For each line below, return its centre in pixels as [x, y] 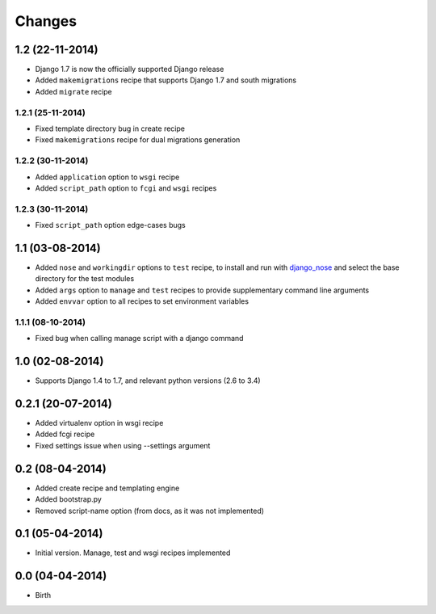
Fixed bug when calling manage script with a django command [139, 339]
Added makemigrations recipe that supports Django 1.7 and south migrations [166, 80]
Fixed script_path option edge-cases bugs [110, 225]
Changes [46, 21]
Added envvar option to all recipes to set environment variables [142, 301]
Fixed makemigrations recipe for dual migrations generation [138, 140]
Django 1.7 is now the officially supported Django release [130, 69]
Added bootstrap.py [69, 499]
